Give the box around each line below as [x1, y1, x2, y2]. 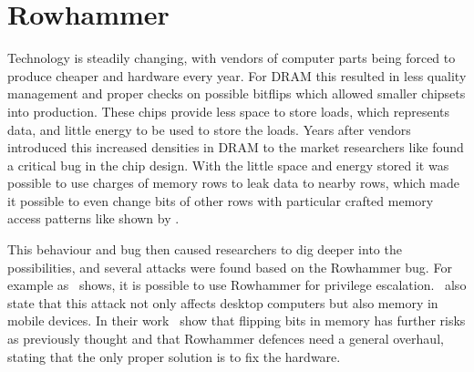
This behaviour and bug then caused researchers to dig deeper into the [7, 240, 402, 259]
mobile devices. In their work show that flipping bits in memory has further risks [7, 311, 466, 330]
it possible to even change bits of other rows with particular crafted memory [7, 191, 434, 210]
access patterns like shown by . [7, 209, 180, 228]
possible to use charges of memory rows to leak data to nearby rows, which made [7, 173, 460, 192]
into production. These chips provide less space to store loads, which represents [7, 101, 450, 120]
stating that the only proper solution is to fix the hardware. [7, 346, 341, 366]
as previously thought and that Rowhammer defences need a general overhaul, [7, 329, 444, 348]
